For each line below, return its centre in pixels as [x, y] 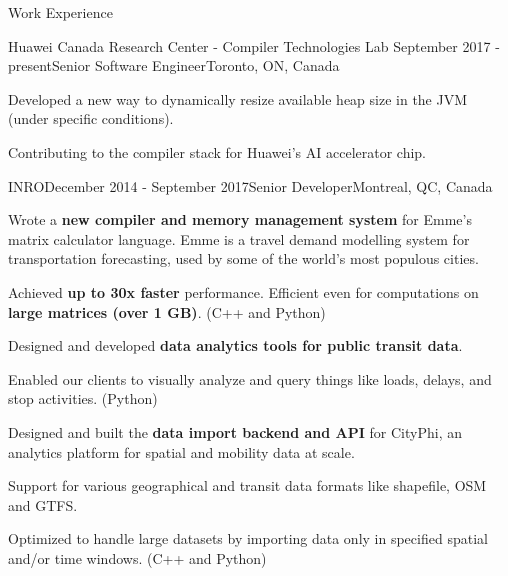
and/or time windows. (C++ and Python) [137, 557]
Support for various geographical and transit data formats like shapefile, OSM [247, 485]
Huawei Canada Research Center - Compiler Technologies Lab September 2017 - [254, 45]
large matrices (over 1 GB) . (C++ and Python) [167, 311]
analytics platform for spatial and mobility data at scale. [181, 451]
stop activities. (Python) [83, 398]
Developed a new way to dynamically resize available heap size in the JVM [238, 98]
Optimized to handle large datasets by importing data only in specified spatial [248, 538]
